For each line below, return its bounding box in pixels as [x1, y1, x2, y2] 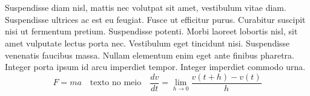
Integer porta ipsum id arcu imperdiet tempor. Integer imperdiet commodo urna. [5, 60, 306, 73]
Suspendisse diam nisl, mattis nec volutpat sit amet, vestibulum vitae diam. [5, 1, 286, 14]
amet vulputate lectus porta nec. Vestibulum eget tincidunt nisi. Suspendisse [5, 36, 290, 49]
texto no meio [90, 78, 142, 88]
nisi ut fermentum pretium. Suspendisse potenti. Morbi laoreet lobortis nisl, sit [5, 25, 298, 37]
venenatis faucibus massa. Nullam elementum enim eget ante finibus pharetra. [5, 48, 295, 61]
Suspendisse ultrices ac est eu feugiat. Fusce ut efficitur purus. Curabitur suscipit [5, 13, 306, 25]
